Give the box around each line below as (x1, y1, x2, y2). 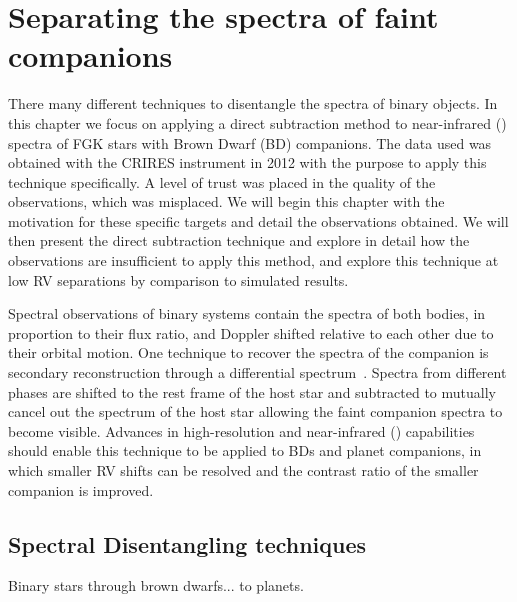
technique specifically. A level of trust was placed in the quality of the (8, 171, 436, 192)
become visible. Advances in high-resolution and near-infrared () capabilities (8, 420, 475, 441)
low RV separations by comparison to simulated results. (8, 269, 349, 290)
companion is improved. (8, 479, 154, 500)
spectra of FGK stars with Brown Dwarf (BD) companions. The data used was (8, 132, 492, 153)
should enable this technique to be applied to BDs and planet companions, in (8, 440, 482, 461)
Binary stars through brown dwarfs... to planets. (8, 575, 304, 596)
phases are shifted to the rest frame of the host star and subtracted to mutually (8, 381, 496, 402)
